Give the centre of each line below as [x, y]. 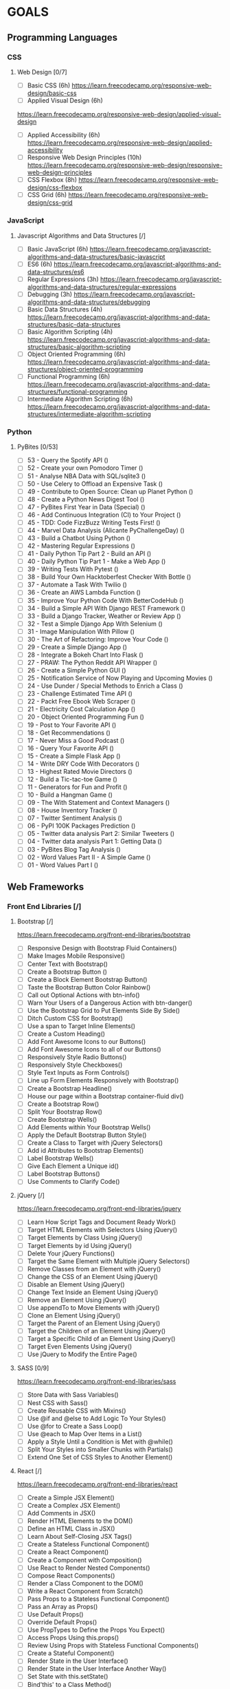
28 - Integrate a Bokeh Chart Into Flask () [85, 655]
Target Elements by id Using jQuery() [80, 1245]
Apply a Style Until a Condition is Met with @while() [100, 1442]
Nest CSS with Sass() [57, 1402]
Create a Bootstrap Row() [63, 1104]
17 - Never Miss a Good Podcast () [76, 740]
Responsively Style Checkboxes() [75, 1065]
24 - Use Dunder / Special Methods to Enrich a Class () [105, 686]
